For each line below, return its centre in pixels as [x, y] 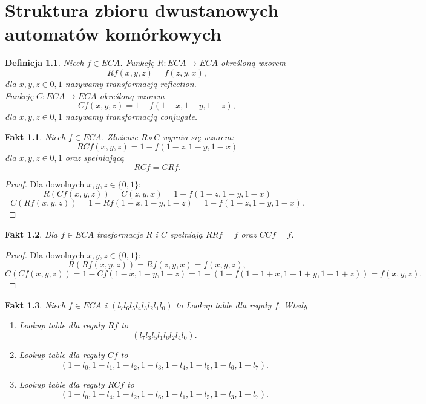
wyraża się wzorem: [198, 136]
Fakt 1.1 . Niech [35, 136]
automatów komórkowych [113, 34]
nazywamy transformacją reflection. [131, 83]
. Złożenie [120, 136]
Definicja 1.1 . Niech [44, 63]
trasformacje [120, 234]
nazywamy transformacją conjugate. [131, 116]
